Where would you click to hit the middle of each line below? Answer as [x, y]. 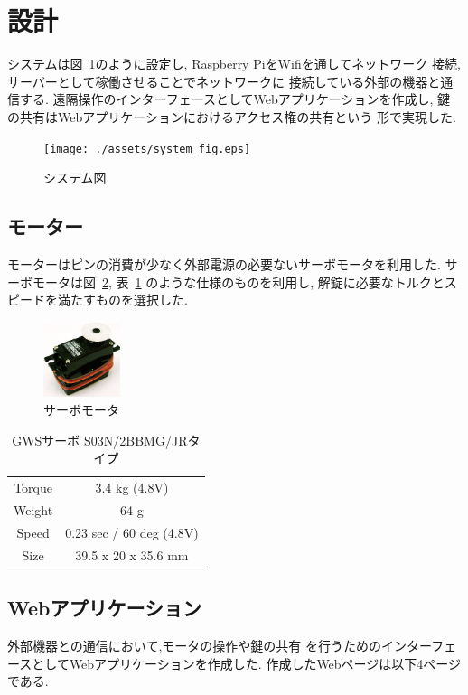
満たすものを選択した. [122, 300]
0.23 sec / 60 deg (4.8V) [132, 532]
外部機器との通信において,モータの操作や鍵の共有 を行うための [194, 645]
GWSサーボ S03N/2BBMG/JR [100, 440]
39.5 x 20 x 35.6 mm [132, 554]
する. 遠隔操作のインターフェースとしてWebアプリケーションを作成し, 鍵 [235, 99]
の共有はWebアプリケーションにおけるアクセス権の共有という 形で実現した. [232, 116]
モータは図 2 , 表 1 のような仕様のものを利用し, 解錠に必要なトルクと [238, 282]
